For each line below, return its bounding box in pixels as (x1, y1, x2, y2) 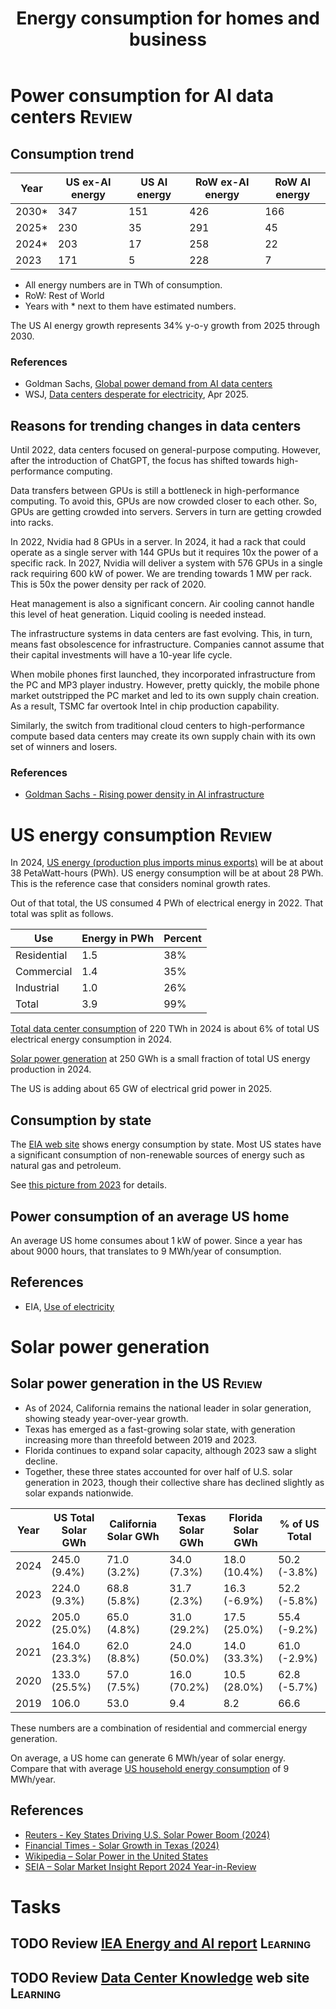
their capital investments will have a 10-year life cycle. (10, 649, 233, 661)
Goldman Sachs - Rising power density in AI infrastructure (24, 788, 265, 801)
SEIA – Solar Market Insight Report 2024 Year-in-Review (24, 1860, 257, 1872)
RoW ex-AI (194, 175, 250, 189)
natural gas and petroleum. (10, 1160, 122, 1172)
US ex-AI (65, 175, 112, 189)
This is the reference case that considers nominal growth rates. (10, 878, 271, 890)
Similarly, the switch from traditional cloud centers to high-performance (10, 720, 306, 732)
